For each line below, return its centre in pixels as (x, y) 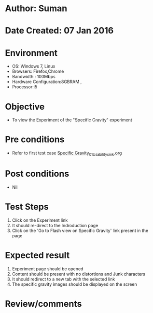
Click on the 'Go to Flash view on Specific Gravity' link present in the (80, 231)
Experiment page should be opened (48, 269)
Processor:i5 (25, 87)
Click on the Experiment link (40, 220)
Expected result (37, 255)
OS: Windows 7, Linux (34, 66)
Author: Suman (36, 8)
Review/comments (43, 304)
